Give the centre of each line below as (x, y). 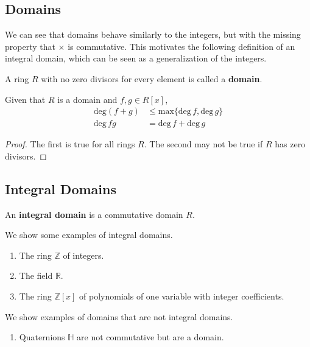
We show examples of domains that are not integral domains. (119, 316)
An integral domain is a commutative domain (94, 214)
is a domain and (87, 99)
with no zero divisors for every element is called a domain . (152, 78)
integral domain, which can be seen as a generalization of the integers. (136, 58)
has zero (290, 144)
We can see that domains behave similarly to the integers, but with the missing (153, 34)
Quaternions (42, 337)
